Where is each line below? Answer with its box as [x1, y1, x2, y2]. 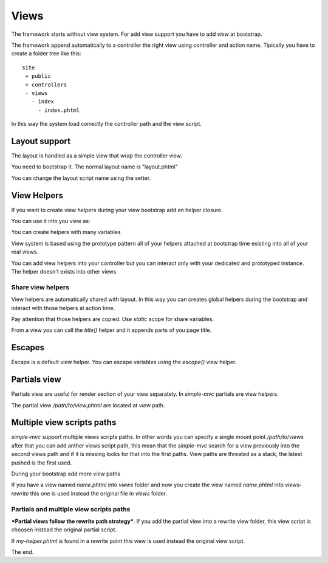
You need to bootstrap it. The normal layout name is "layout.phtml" [11, 163, 179, 170]
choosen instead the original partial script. [11, 526, 117, 533]
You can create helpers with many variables [11, 229, 121, 236]
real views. [11, 248, 39, 255]
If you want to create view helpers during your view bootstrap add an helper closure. [11, 206, 223, 213]
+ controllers [25, 81, 67, 88]
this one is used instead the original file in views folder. [30, 489, 167, 497]
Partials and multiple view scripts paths [11, 505, 131, 513]
